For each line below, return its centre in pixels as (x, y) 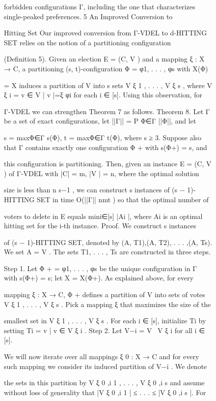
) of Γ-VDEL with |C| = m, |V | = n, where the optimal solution (102, 173)
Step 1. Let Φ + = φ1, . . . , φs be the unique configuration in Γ (101, 268)
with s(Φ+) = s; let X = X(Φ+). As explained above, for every (99, 278)
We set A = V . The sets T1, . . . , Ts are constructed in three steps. (107, 252)
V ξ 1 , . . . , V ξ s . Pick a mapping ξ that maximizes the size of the (108, 304)
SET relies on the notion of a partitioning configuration (87, 42)
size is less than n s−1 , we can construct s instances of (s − (94, 190)
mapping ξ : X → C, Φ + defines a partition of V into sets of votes (105, 294)
